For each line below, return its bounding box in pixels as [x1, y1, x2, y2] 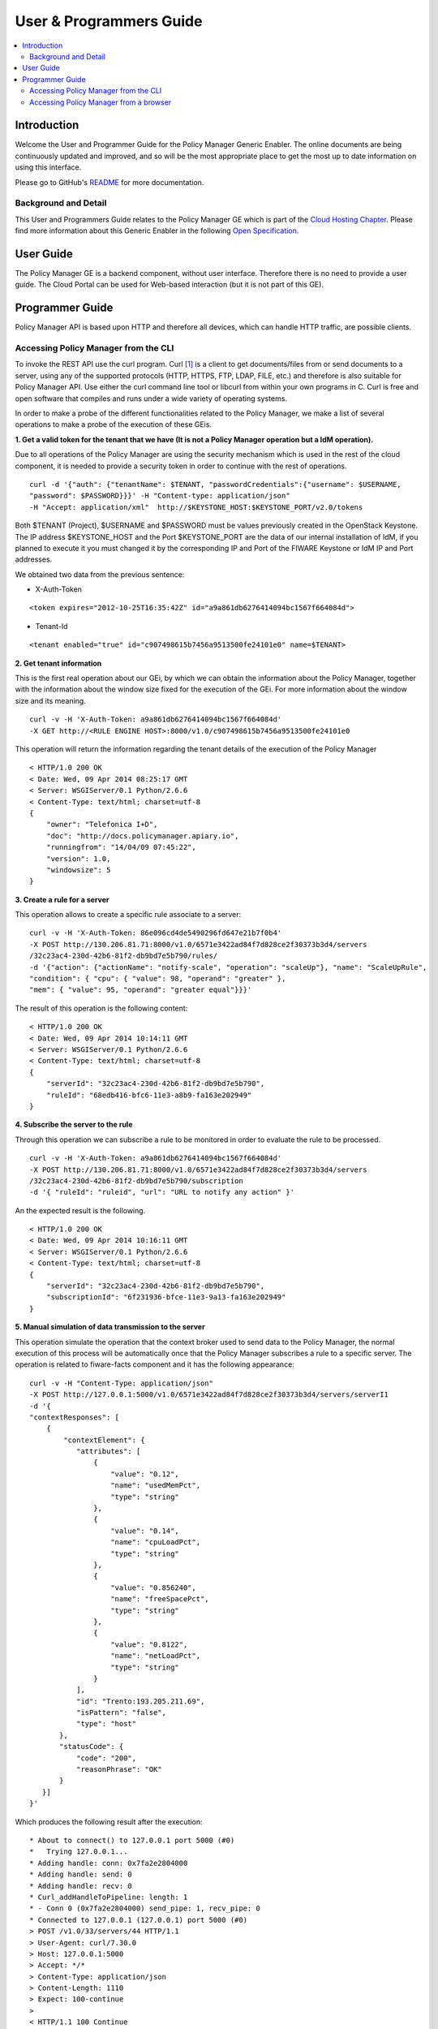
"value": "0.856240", [110, 1583, 196, 1592]
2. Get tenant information [15, 658, 102, 668]
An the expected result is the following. [15, 1205, 146, 1215]
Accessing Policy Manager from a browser [29, 97, 172, 107]
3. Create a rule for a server [15, 894, 109, 904]
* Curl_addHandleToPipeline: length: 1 [29, 1892, 188, 1902]
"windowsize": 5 [45, 865, 111, 874]
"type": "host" [75, 1719, 137, 1729]
